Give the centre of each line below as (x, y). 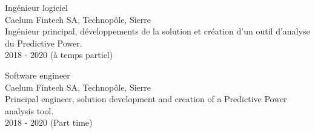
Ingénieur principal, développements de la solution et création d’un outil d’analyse (157, 31)
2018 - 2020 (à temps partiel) (59, 55)
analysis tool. (29, 110)
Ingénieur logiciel (36, 7)
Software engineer (38, 75)
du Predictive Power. (44, 43)
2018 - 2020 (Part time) (49, 122)
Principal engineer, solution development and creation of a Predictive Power (146, 99)
